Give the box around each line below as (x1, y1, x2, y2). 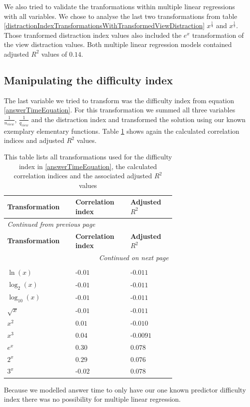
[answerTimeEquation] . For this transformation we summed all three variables (4, 105, 235, 115)
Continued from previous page (7, 219, 95, 229)
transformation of (192, 30, 244, 40)
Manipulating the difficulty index (4, 72, 173, 87)
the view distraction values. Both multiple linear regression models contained (4, 39, 232, 49)
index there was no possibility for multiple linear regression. (4, 394, 181, 404)
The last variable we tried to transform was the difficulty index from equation (4, 95, 235, 105)
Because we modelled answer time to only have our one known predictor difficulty (4, 384, 246, 394)
